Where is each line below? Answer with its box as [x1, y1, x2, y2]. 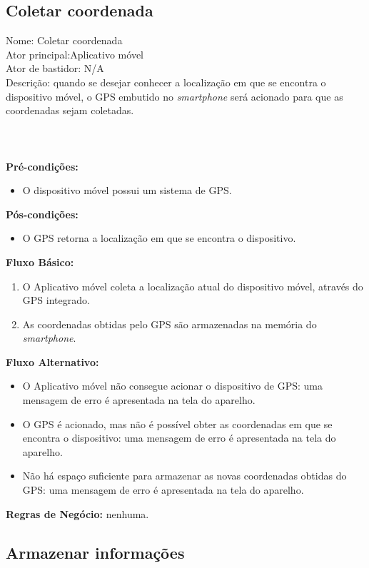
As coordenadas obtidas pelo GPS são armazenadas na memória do [22, 316, 317, 331]
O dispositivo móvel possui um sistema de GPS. [22, 183, 232, 198]
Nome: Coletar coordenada [6, 33, 123, 48]
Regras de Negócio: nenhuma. [6, 506, 149, 521]
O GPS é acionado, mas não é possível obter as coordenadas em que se [22, 416, 333, 431]
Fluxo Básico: [6, 254, 74, 269]
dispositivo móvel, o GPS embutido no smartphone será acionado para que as [6, 88, 343, 103]
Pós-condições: [6, 206, 79, 221]
